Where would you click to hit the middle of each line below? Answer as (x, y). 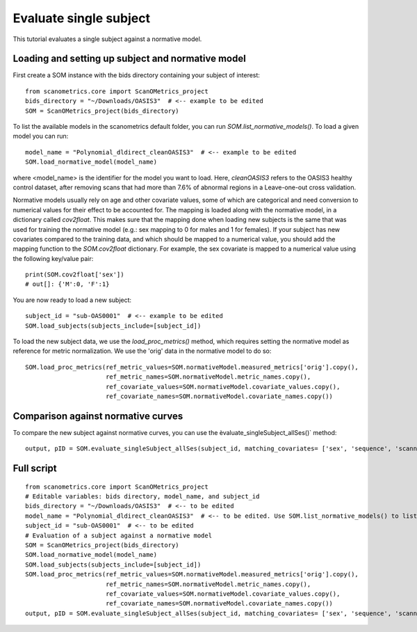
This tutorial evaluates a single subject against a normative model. (107, 39)
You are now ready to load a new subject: (72, 300)
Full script (35, 469)
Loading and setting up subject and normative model (129, 59)
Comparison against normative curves (98, 416)
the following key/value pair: (53, 258)
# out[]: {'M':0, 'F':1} (67, 284)
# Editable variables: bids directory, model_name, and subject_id (142, 497)
